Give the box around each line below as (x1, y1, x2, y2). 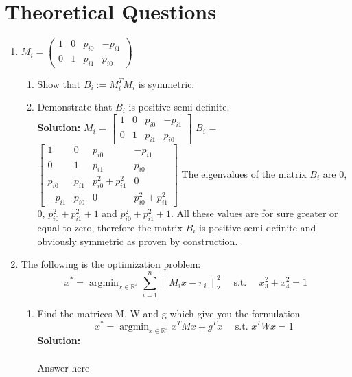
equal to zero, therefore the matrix (37, 220, 183, 234)
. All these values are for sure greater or (171, 206, 338, 220)
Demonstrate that (37, 100, 113, 114)
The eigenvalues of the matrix (181, 166, 307, 181)
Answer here (37, 360, 90, 374)
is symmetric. (138, 76, 195, 91)
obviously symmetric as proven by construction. (37, 233, 238, 248)
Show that (37, 76, 81, 91)
